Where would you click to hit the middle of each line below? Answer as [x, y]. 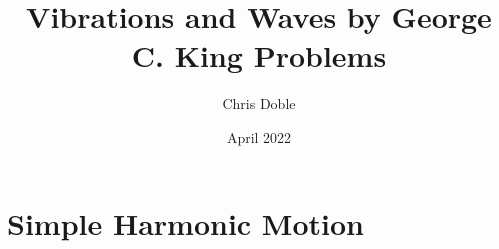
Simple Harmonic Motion [185, 222]
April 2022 [259, 136]
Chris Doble [259, 103]
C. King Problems [259, 55]
